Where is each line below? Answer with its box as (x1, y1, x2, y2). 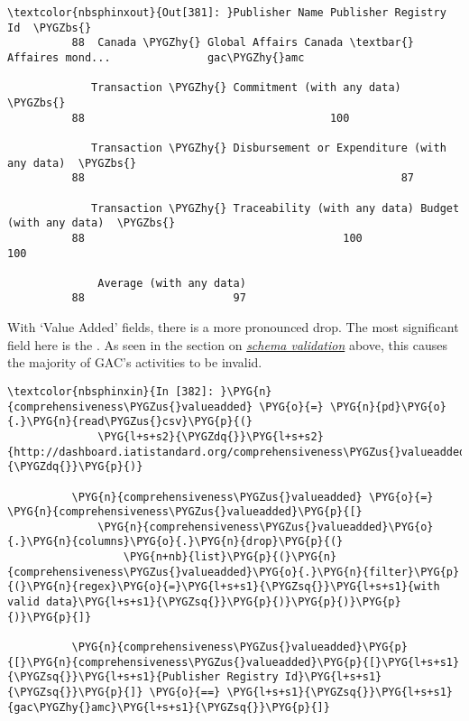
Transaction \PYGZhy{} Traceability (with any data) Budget (91, 201, 460, 215)
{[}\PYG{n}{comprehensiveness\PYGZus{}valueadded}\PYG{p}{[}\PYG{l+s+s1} (7, 655, 460, 669)
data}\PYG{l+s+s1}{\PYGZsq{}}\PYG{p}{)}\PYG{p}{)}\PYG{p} (45, 596, 401, 609)
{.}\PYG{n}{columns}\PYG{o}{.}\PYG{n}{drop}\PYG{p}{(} (7, 535, 344, 549)
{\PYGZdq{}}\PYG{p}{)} (7, 460, 143, 474)
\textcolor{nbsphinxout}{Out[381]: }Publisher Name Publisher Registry (7, 6, 446, 19)
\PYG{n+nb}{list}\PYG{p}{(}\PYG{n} (123, 550, 337, 564)
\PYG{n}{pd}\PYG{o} (329, 400, 446, 413)
